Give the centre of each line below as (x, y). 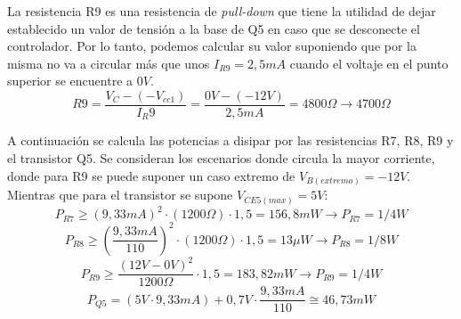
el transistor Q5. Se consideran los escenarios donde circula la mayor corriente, (221, 158)
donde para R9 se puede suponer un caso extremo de (151, 175)
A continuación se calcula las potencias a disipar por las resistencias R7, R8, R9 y (230, 140)
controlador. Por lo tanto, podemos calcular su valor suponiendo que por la (212, 46)
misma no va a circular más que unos (109, 63)
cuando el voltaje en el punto (369, 63)
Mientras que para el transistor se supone (120, 195)
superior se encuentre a (70, 81)
